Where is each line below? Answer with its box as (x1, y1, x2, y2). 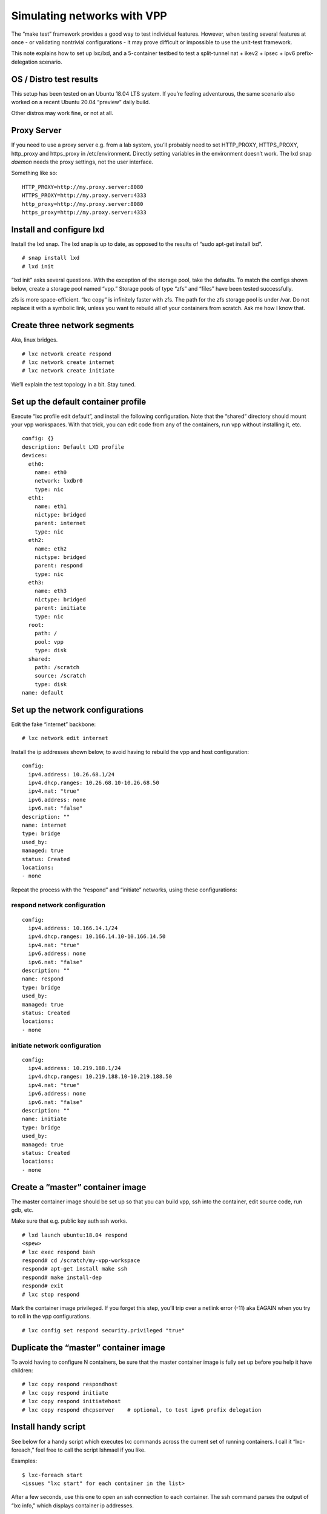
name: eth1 (34, 503, 67, 510)
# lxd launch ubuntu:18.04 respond (22, 1231, 128, 1238)
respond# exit (22, 1283, 64, 1289)
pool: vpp (34, 638, 64, 645)
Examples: (11, 1457, 38, 1465)
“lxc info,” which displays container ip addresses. (11, 1502, 134, 1509)
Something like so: (11, 170, 58, 177)
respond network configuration (11, 901, 106, 910)
